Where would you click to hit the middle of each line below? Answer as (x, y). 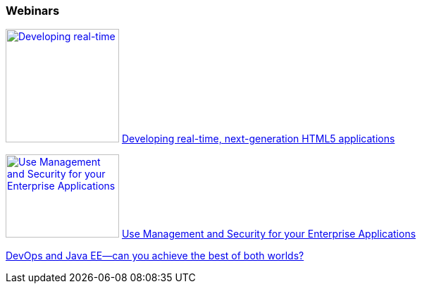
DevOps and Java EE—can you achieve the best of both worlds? (155, 256)
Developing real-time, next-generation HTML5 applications (258, 139)
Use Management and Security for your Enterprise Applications (269, 234)
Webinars (33, 11)
